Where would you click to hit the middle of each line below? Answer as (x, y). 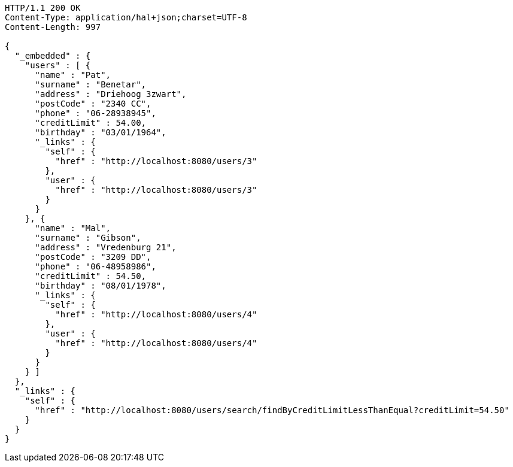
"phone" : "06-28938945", (95, 113)
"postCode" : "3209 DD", (93, 257)
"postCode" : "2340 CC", (93, 104)
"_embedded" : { (53, 56)
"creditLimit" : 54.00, (91, 123)
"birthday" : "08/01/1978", (101, 286)
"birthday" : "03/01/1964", (101, 132)
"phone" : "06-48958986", (95, 266)
